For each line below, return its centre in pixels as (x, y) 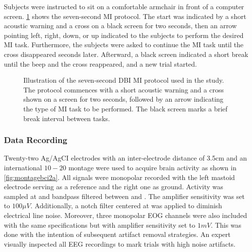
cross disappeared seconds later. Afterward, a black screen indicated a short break (126, 54)
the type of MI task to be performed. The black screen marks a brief (126, 108)
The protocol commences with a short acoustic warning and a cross (124, 89)
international (23, 167)
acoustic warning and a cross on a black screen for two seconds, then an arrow (120, 26)
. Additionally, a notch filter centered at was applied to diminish (126, 206)
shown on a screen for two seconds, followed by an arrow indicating (124, 99)
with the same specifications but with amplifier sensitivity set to (100, 225)
